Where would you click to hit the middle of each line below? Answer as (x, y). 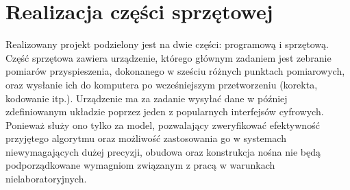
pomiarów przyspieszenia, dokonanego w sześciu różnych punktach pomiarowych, (175, 71)
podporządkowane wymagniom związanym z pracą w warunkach (140, 165)
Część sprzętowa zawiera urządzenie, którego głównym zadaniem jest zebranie (168, 57)
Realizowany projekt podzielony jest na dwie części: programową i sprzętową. (167, 44)
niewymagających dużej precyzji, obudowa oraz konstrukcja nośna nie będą (163, 151)
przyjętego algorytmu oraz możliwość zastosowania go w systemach (146, 138)
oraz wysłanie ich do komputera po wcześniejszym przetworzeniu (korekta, (162, 84)
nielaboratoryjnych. (46, 179)
